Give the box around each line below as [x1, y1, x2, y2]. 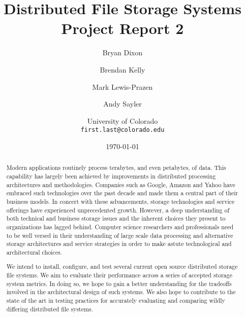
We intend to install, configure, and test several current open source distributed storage [6, 262, 238, 271]
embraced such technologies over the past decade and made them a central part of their [6, 189, 238, 197]
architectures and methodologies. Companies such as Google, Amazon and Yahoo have [6, 180, 235, 189]
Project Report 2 [61, 18, 184, 39]
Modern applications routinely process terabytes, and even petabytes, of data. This [6, 163, 226, 172]
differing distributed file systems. [6, 304, 93, 313]
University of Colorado [87, 115, 158, 126]
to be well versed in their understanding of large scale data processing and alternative [6, 231, 233, 239]
